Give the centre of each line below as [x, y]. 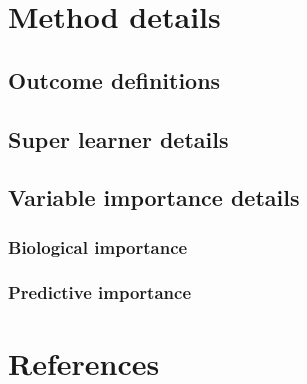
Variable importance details [154, 197]
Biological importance [98, 246]
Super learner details [118, 138]
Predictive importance [100, 292]
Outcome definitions [114, 79]
